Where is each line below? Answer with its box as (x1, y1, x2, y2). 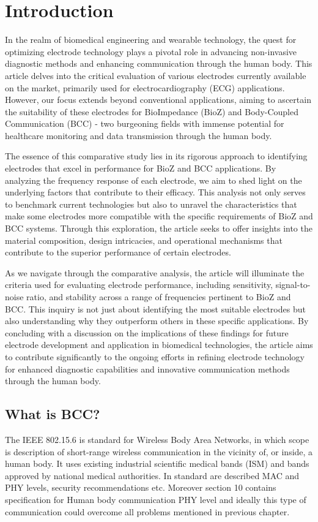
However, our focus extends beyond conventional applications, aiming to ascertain (5, 93, 311, 106)
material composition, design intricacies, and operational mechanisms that (5, 233, 283, 246)
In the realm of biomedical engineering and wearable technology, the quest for (5, 33, 297, 46)
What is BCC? (5, 404, 100, 423)
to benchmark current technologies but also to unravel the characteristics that (5, 197, 297, 210)
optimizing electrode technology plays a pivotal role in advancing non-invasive (5, 45, 297, 58)
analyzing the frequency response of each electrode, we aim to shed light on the (5, 173, 302, 186)
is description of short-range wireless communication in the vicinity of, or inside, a (5, 445, 313, 458)
